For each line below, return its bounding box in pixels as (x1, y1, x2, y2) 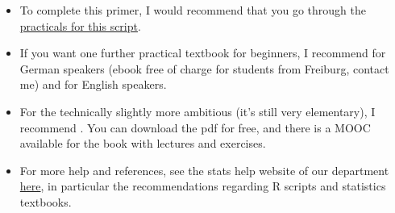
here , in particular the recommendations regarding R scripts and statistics (19, 177, 386, 194)
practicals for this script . (19, 17, 141, 34)
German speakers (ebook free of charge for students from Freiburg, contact (19, 60, 389, 77)
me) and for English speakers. (19, 76, 167, 93)
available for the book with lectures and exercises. (19, 135, 266, 152)
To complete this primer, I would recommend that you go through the (19, 2, 366, 18)
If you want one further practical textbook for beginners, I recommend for (19, 44, 386, 61)
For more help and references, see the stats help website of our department (19, 161, 389, 178)
